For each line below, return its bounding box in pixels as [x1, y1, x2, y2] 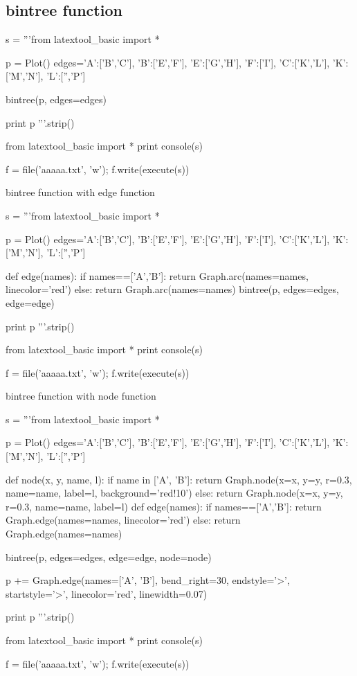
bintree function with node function [6, 389, 156, 403]
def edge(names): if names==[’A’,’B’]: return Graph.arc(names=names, [6, 268, 309, 283]
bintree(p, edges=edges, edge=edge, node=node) [6, 549, 212, 564]
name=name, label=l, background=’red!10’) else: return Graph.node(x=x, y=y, [6, 486, 343, 500]
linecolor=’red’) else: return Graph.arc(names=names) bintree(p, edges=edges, [6, 282, 339, 296]
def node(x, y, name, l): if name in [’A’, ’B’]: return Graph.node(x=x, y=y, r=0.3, [6, 472, 352, 486]
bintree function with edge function [6, 185, 155, 199]
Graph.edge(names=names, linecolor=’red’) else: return [6, 513, 241, 527]
